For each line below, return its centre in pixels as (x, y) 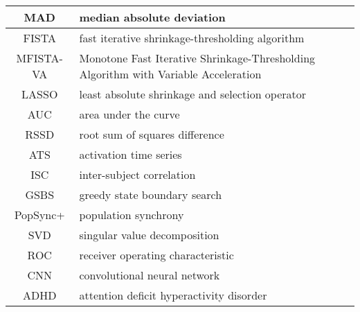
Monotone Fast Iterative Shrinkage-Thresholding (197, 58)
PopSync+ (39, 215)
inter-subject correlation (137, 174)
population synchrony (132, 215)
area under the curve (129, 114)
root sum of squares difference (152, 134)
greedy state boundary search (151, 194)
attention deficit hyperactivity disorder (173, 295)
